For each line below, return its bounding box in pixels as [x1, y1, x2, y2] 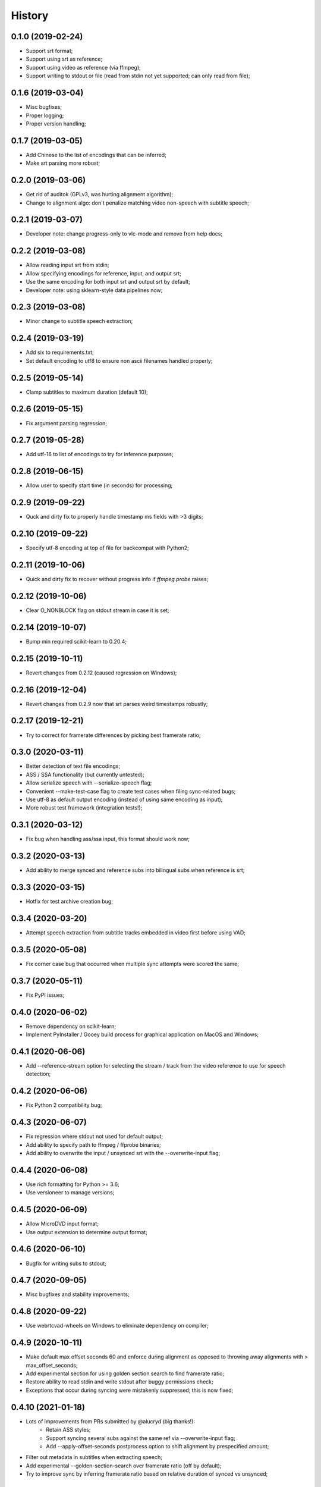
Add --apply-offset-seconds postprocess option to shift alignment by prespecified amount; [46, 1442, 269, 1450]
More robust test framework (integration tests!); [26, 804, 143, 811]
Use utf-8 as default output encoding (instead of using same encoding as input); [26, 796, 223, 803]
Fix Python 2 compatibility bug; [26, 1102, 102, 1109]
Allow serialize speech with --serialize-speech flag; [26, 779, 152, 786]
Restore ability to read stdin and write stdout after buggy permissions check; [26, 1378, 213, 1385]
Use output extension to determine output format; [26, 1228, 148, 1235]
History [11, 9, 49, 22]
